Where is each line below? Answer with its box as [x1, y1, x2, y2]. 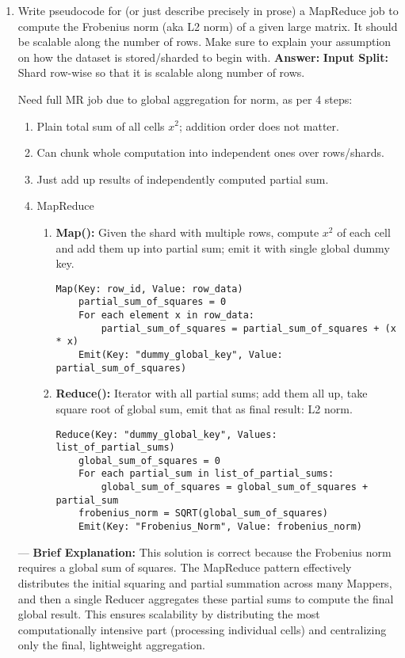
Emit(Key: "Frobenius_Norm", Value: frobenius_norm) [78, 521, 362, 533]
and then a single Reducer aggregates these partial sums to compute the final [17, 590, 394, 607]
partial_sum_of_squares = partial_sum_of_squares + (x [101, 322, 396, 334]
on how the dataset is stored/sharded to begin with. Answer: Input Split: [17, 48, 388, 65]
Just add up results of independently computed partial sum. [36, 170, 329, 187]
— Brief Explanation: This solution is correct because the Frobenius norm [17, 543, 392, 560]
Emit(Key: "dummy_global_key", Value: [78, 349, 283, 360]
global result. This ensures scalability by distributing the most [17, 606, 320, 622]
